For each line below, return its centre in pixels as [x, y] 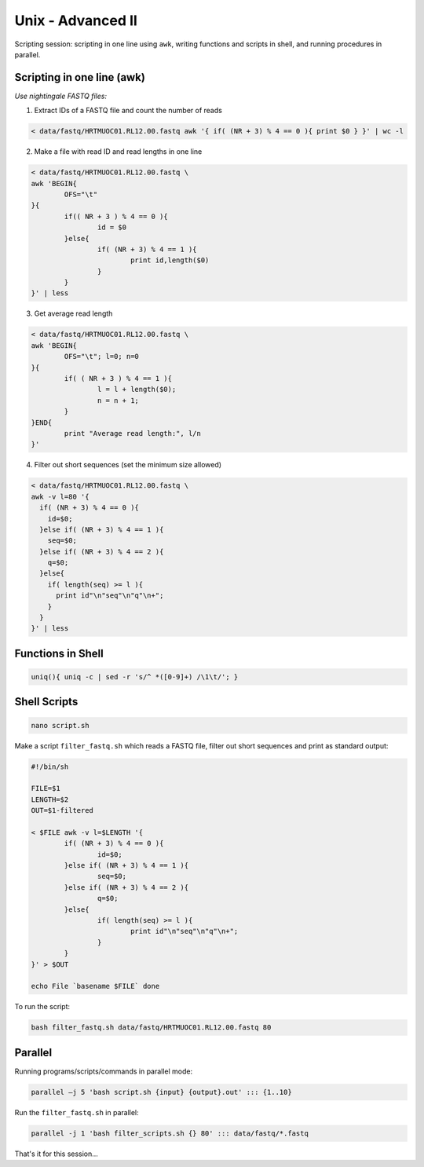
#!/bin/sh [50, 766]
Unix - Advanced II [76, 20]
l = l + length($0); [137, 390]
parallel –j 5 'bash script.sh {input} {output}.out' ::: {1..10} [161, 1092]
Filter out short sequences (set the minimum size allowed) [128, 465]
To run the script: [42, 1007]
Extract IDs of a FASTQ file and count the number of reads [128, 111]
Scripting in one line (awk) [80, 77]
